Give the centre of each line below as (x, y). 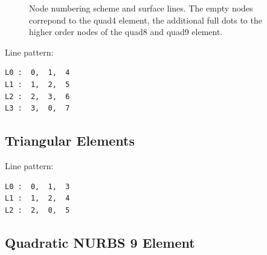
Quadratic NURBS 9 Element (100, 242)
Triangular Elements (70, 140)
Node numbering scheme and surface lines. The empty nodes (141, 8)
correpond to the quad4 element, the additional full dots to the (146, 20)
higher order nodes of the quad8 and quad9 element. (126, 32)
